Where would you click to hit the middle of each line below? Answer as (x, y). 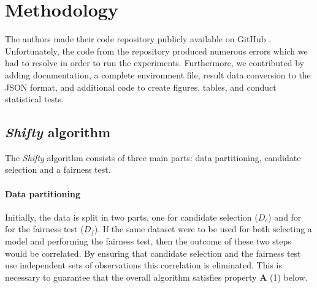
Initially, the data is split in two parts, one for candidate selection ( (132, 217)
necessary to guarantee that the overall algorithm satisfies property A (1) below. (156, 277)
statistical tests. (34, 99)
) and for (285, 217)
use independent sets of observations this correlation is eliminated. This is (143, 265)
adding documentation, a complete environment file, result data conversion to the (158, 74)
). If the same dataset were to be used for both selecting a (203, 229)
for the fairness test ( (44, 229)
